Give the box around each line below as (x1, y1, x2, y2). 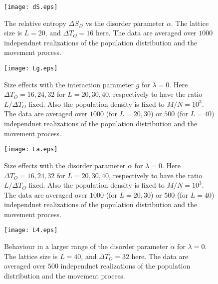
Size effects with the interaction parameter (4, 79, 134, 89)
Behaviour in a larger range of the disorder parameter (4, 241, 168, 252)
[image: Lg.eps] (4, 65, 58, 72)
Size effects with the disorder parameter (4, 160, 126, 170)
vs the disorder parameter (85, 17, 165, 28)
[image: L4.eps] (4, 227, 58, 234)
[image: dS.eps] (4, 3, 58, 10)
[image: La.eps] (4, 146, 58, 153)
